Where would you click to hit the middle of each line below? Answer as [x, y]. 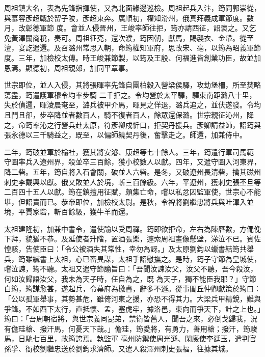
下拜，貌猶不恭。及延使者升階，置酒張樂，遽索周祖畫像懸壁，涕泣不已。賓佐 [132, 239]
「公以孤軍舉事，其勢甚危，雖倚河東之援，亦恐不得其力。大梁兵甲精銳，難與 [132, 299]
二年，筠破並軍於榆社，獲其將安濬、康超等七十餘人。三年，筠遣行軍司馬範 [129, 152]
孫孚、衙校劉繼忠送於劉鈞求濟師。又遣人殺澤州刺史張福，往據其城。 [118, 348]
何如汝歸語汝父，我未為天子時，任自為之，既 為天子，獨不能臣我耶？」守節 [130, 278]
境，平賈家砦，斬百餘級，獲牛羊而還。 [68, 212]
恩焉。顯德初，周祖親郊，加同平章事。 [68, 67]
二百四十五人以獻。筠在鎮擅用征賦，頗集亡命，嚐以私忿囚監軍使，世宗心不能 [132, 192]
